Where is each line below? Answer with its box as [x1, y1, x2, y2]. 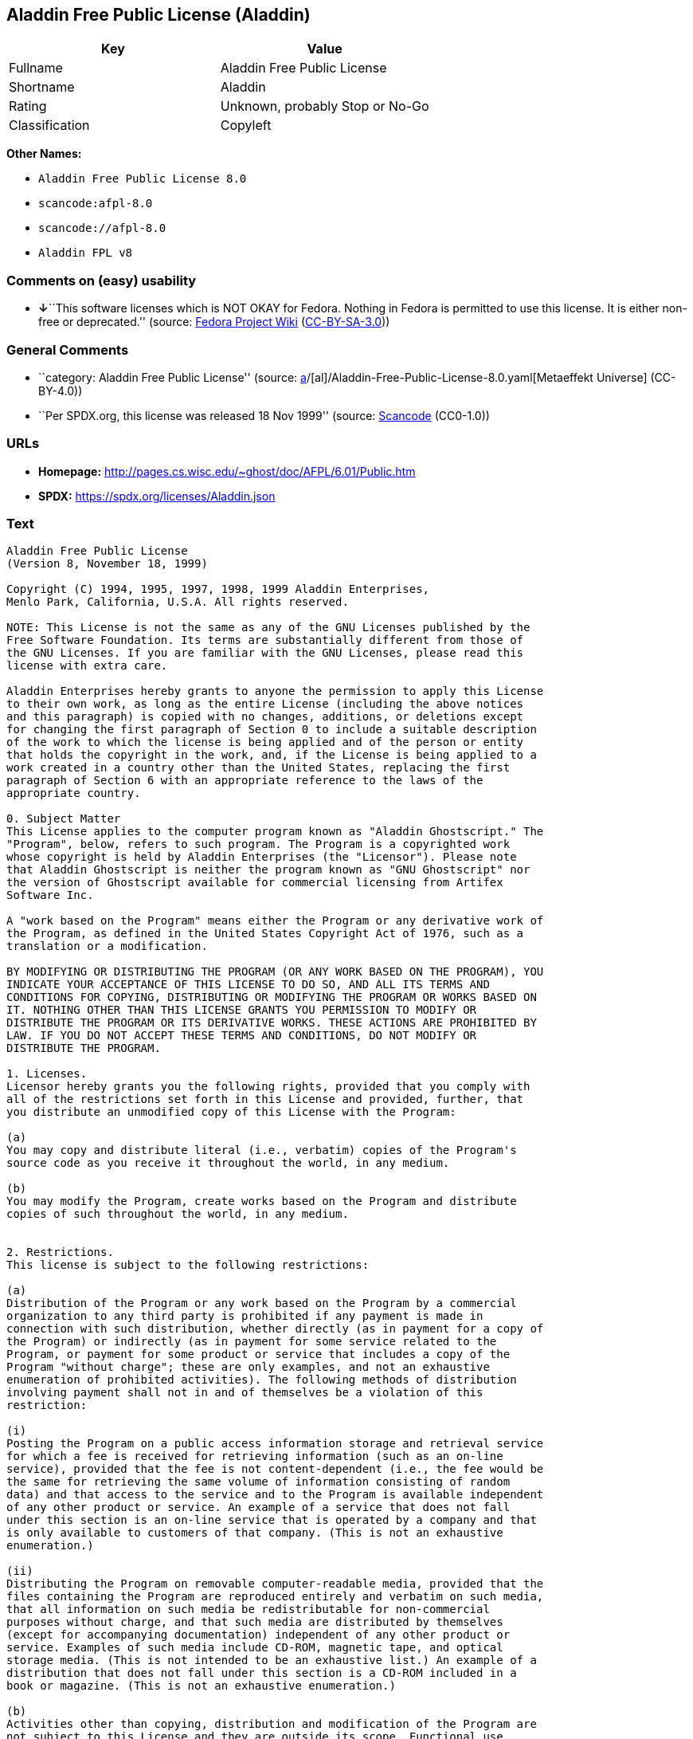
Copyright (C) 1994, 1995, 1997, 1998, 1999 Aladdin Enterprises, [6, 583, 430, 596]
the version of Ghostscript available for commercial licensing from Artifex [6, 876, 503, 889]
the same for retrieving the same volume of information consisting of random [6, 1475, 511, 1489]
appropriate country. [6, 787, 141, 800]
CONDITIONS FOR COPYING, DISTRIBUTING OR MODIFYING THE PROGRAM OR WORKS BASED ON [6, 991, 537, 1004]
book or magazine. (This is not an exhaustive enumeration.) [6, 1679, 396, 1693]
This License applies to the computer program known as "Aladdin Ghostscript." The [6, 825, 544, 838]
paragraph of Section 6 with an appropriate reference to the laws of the [6, 774, 484, 787]
